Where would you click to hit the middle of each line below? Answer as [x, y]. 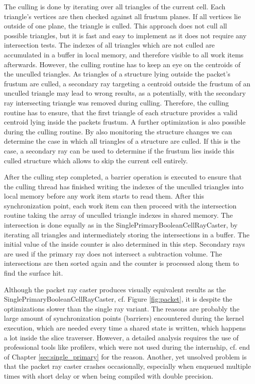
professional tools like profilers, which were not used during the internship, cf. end [127, 347]
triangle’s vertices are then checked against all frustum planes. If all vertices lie [123, 16]
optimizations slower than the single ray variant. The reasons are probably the [122, 308]
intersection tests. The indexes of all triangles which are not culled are [109, 45]
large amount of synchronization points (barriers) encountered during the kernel [124, 318]
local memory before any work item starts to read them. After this [104, 196]
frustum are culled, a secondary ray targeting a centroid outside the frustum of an [127, 83]
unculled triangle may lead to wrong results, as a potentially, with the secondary [125, 93]
